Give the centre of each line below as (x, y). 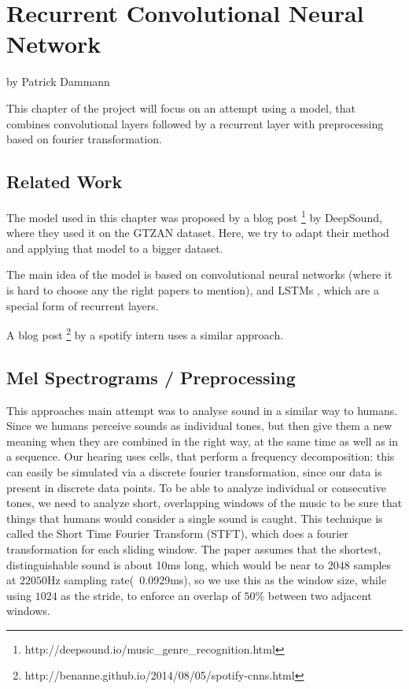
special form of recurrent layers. (83, 305)
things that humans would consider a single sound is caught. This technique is (195, 518)
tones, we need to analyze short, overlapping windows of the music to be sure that (204, 503)
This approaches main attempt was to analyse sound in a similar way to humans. (202, 410)
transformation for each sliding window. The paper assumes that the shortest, (194, 548)
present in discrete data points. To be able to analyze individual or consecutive (197, 487)
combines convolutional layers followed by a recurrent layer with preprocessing (195, 123)
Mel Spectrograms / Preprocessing (151, 377)
